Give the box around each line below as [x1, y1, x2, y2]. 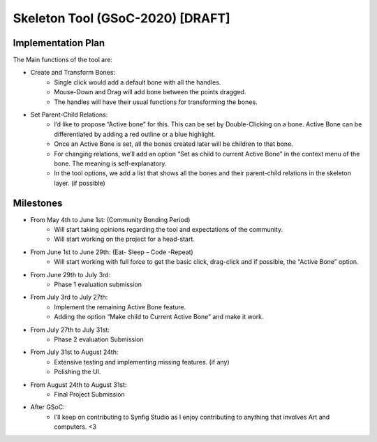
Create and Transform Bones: [30, 68, 115, 77]
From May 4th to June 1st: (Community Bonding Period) [30, 215, 191, 223]
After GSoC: [30, 403, 66, 411]
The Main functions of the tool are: [13, 56, 113, 64]
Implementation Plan [13, 37, 105, 49]
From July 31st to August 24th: [30, 348, 119, 356]
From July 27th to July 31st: [30, 325, 110, 334]
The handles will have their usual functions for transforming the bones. [54, 98, 258, 106]
